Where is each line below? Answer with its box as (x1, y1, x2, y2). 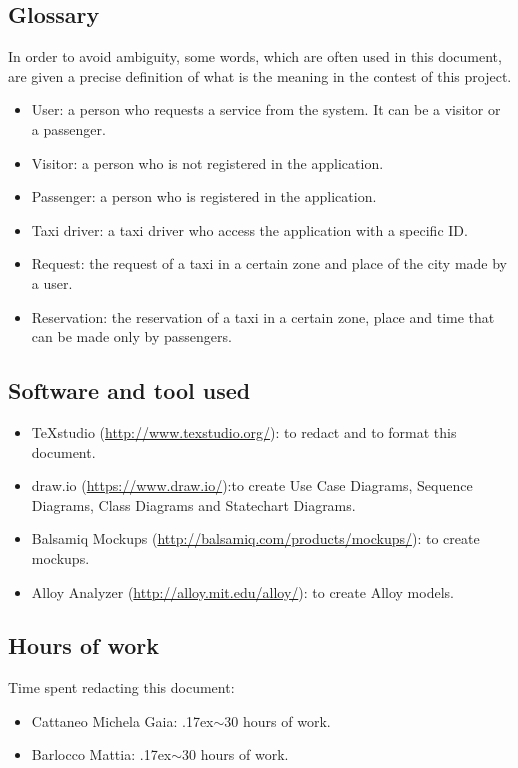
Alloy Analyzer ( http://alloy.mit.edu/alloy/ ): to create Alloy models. (31, 581, 454, 602)
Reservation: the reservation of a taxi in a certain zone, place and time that (31, 306, 495, 327)
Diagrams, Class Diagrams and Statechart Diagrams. (31, 494, 356, 515)
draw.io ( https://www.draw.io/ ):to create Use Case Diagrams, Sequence (31, 475, 473, 496)
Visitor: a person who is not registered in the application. (31, 152, 384, 173)
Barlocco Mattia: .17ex (31, 744, 172, 765)
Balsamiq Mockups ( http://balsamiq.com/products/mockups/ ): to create (31, 528, 480, 549)
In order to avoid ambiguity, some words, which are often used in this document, (8, 46, 502, 67)
